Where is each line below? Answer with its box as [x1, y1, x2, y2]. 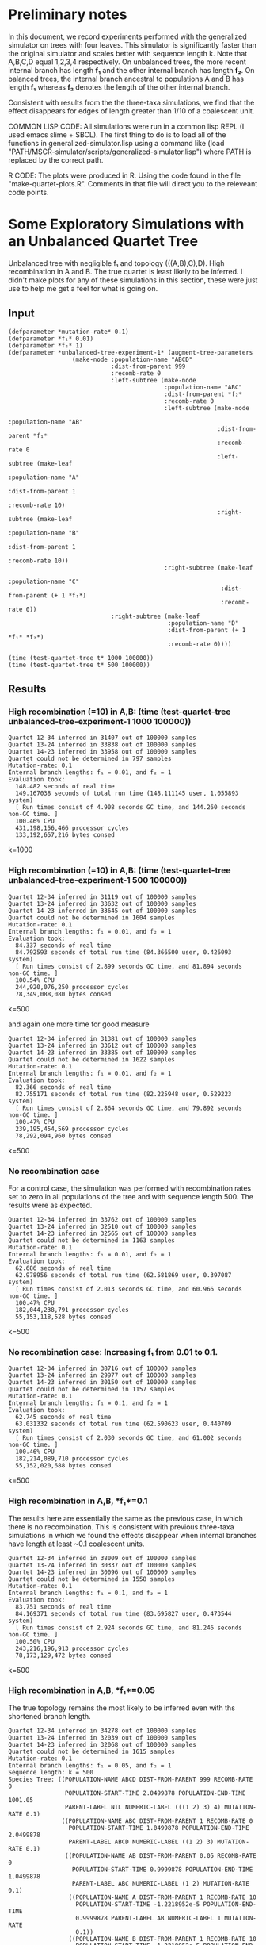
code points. [8, 187, 49, 197]
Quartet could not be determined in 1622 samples [8, 1055, 176, 1064]
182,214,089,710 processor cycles [15, 1455, 129, 1463]
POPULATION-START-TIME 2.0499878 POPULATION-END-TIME [64, 1789, 246, 1797]
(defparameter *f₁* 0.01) [8, 335, 93, 343]
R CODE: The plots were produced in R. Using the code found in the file [8, 171, 241, 180]
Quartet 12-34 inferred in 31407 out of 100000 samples [8, 734, 196, 742]
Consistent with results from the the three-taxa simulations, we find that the [8, 98, 255, 107]
